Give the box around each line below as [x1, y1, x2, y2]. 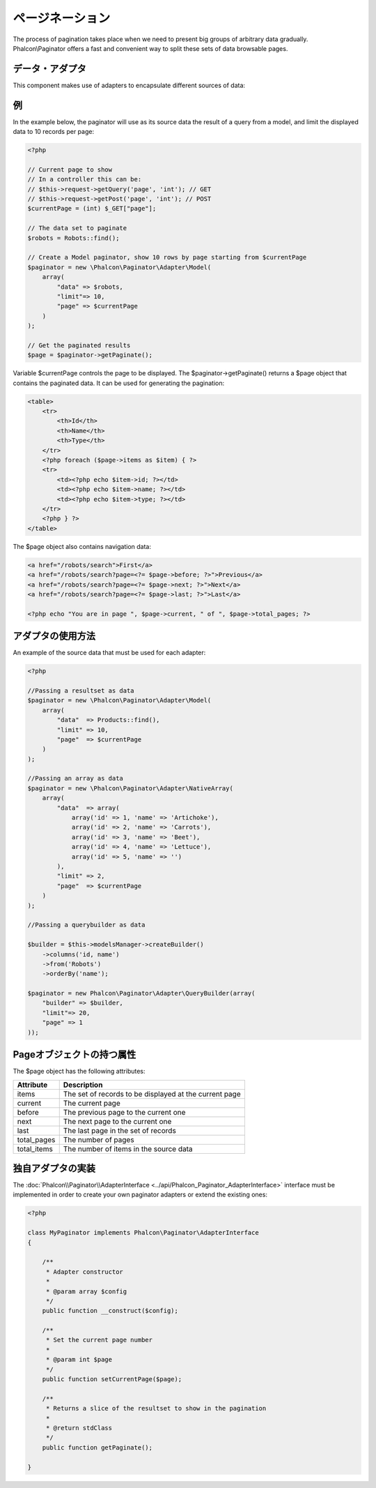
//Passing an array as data [27, 774, 123, 783]
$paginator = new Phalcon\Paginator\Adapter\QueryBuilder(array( [27, 989, 256, 998]
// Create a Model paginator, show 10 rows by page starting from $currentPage [27, 253, 307, 262]
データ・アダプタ [13, 63, 86, 75]
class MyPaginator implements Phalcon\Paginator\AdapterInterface [27, 1228, 259, 1237]
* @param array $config [45, 1287, 127, 1295]
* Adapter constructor [45, 1268, 123, 1276]
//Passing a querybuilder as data [27, 921, 146, 929]
